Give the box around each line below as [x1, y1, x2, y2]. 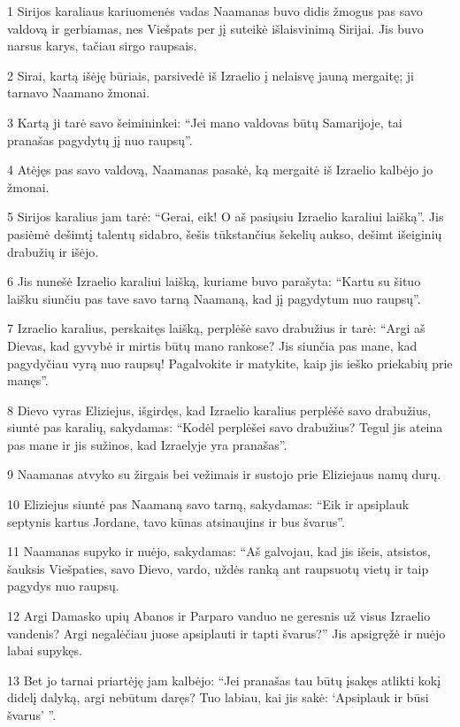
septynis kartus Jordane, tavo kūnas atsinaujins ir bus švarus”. [7, 512, 345, 530]
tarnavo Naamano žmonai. [7, 83, 150, 102]
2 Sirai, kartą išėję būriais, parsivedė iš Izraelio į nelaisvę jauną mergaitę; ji [7, 66, 414, 84]
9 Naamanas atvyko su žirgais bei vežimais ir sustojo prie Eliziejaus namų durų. [7, 465, 441, 483]
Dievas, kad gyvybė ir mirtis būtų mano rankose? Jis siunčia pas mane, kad [7, 336, 418, 354]
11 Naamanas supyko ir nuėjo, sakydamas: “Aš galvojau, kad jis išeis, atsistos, [7, 542, 431, 561]
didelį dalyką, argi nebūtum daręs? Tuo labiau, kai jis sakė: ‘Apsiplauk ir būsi [7, 688, 429, 707]
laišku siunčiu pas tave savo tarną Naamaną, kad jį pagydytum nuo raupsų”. [7, 289, 421, 307]
